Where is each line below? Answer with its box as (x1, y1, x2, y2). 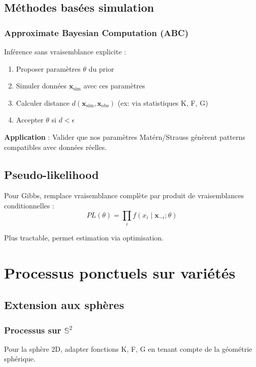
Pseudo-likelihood (4, 166, 99, 182)
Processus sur (4, 323, 61, 336)
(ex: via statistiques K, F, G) (117, 97, 208, 108)
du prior (88, 63, 114, 74)
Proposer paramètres (16, 63, 81, 74)
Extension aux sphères (4, 297, 124, 313)
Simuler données (16, 80, 67, 91)
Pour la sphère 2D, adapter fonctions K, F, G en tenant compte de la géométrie (4, 343, 252, 354)
